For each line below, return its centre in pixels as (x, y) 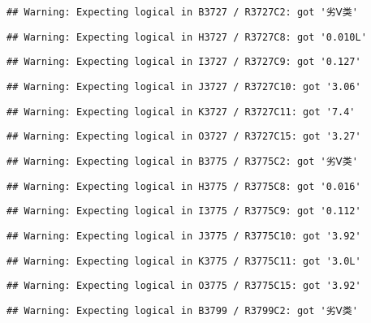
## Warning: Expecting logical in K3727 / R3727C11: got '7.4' (181, 112)
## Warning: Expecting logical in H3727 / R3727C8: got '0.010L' (187, 37)
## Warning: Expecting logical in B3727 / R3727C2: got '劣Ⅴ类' (182, 12)
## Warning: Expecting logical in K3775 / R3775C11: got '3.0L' (184, 261)
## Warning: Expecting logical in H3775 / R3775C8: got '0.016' (184, 186)
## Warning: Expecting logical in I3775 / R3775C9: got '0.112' (184, 211)
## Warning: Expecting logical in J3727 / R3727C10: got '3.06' (184, 86)
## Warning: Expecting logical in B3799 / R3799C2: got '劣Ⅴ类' (182, 310)
